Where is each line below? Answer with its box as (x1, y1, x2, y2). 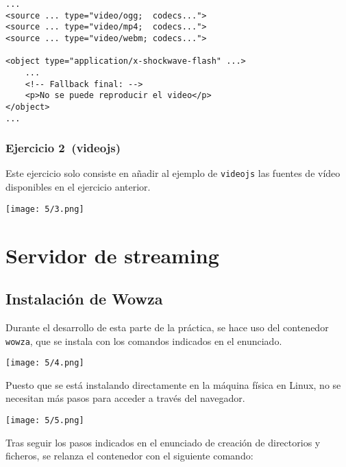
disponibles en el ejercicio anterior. (5, 180, 151, 194)
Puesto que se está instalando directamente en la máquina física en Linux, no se (5, 377, 341, 392)
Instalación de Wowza (5, 288, 163, 309)
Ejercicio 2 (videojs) (5, 139, 121, 156)
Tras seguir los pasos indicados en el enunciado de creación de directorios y (5, 435, 321, 449)
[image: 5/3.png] (5, 204, 84, 214)
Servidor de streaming (5, 241, 219, 269)
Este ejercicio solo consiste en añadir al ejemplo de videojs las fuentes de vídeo (5, 166, 341, 180)
